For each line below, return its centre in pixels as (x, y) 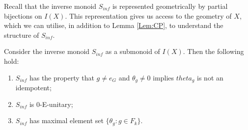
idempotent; (33, 88)
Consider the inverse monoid (47, 51)
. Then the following (213, 51)
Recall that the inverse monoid (50, 6)
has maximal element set (66, 120)
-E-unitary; (56, 104)
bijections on (23, 15)
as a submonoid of (133, 51)
